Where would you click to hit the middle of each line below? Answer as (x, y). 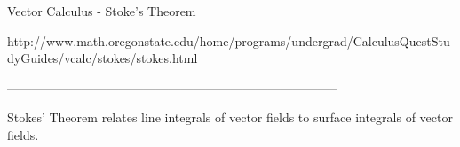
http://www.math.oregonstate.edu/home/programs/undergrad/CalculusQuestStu (229, 40)
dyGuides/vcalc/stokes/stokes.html (103, 58)
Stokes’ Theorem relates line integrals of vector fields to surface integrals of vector (230, 117)
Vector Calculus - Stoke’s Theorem (102, 11)
